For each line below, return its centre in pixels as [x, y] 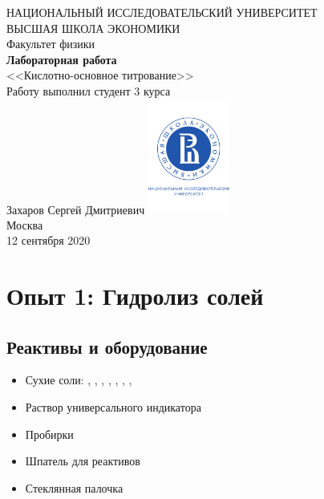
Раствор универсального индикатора [113, 407]
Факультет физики [51, 44]
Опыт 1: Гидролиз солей [135, 296]
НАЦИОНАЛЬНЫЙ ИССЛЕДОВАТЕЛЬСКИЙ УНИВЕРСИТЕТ [162, 12]
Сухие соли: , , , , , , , [79, 380]
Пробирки [49, 434]
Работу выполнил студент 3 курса [89, 90]
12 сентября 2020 [49, 240]
